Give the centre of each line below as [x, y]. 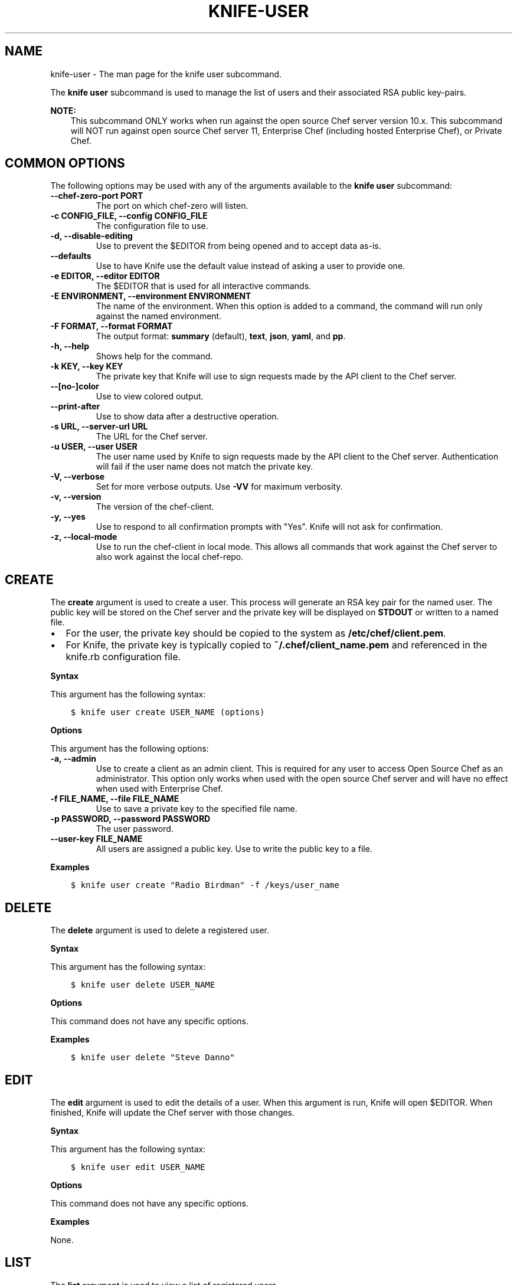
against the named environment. [159, 316]
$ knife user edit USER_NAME [138, 1167]
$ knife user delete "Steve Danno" [153, 1058]
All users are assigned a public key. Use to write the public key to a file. [234, 849]
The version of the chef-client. [155, 507]
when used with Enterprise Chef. [159, 789]
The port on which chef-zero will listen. [172, 206]
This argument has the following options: [130, 749]
